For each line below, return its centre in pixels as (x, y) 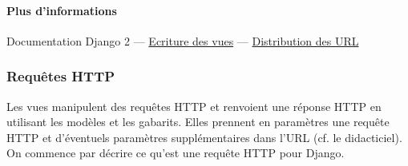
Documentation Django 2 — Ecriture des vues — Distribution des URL (183, 40)
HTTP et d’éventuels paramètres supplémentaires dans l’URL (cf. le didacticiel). (204, 137)
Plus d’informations (62, 10)
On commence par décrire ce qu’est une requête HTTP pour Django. (176, 153)
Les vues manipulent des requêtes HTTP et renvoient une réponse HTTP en (194, 106)
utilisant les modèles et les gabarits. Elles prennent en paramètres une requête (198, 122)
